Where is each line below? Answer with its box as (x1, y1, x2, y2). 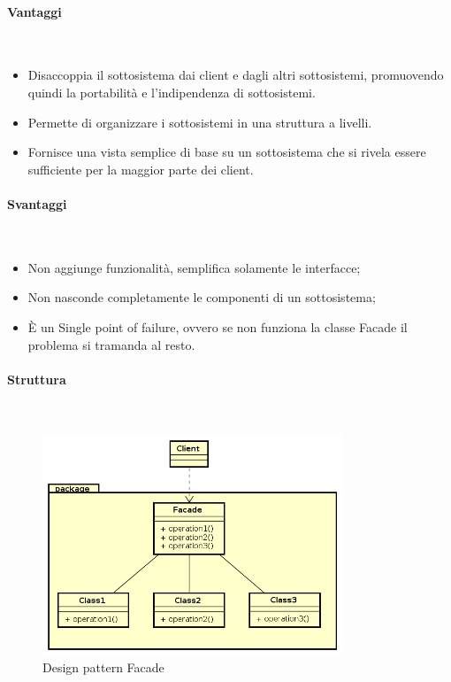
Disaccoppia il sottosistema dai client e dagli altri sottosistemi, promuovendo (27, 66, 444, 84)
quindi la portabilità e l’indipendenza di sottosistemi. (27, 82, 316, 101)
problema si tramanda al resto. (27, 335, 195, 353)
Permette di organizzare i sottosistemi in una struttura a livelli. (27, 112, 372, 131)
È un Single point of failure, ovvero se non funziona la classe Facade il (27, 317, 408, 336)
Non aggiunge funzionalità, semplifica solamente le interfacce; (27, 258, 361, 276)
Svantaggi (7, 194, 67, 213)
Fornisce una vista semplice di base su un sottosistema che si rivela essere (27, 143, 426, 161)
